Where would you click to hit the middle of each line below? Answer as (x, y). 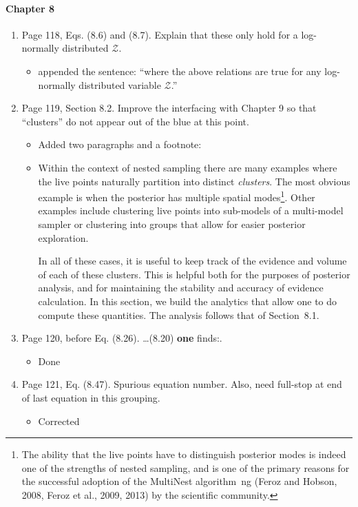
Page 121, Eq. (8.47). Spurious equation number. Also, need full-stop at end (182, 384)
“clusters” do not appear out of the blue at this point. (135, 121)
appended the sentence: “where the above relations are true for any (180, 71)
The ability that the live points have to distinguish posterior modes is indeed (184, 454)
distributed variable (120, 84)
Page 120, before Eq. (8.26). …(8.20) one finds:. (122, 338)
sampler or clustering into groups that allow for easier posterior (172, 224)
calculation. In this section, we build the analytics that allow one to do (188, 301)
